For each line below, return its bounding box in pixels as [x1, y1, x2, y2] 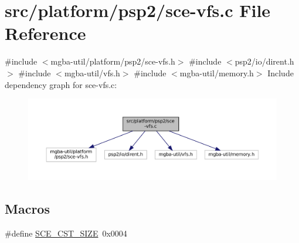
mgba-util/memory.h [179, 66, 254, 79]
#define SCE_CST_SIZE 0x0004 [5, 227, 127, 239]
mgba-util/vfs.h [64, 66, 120, 79]
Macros [5, 199, 50, 217]
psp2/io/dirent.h [235, 55, 294, 67]
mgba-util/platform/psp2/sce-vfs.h [50, 55, 175, 67]
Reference [5, 21, 86, 45]
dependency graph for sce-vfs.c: [5, 78, 117, 90]
